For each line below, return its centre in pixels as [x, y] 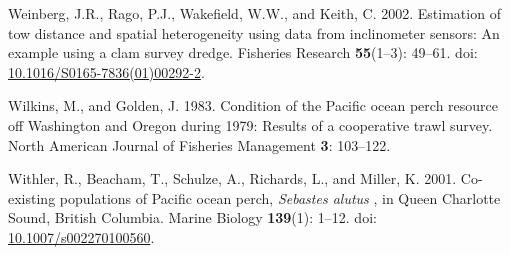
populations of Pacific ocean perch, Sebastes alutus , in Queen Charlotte [280, 197]
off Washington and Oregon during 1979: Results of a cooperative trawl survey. [250, 124]
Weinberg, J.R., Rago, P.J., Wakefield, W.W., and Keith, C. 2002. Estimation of [254, 13]
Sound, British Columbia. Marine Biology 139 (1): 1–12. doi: [192, 217]
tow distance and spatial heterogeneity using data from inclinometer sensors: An [254, 32]
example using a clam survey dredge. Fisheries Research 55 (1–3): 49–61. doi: [243, 52]
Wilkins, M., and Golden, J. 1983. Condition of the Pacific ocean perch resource [253, 105]
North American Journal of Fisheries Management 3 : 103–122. [199, 144]
